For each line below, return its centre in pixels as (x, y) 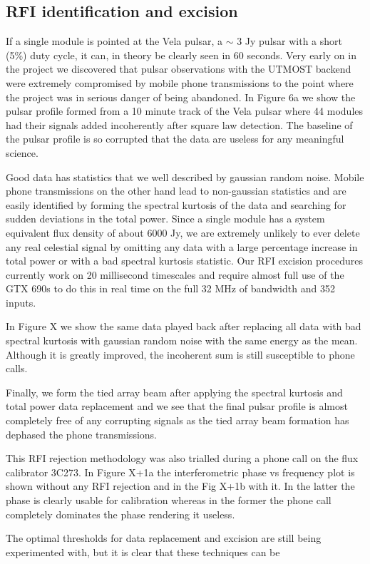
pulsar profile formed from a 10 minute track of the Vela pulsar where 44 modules (185, 111)
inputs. (21, 302)
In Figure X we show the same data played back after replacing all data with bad (184, 326)
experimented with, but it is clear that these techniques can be (143, 552)
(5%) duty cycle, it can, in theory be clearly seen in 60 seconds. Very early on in (181, 55)
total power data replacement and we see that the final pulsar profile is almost (177, 406)
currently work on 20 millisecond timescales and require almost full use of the (175, 274)
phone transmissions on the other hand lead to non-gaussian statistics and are (176, 191)
